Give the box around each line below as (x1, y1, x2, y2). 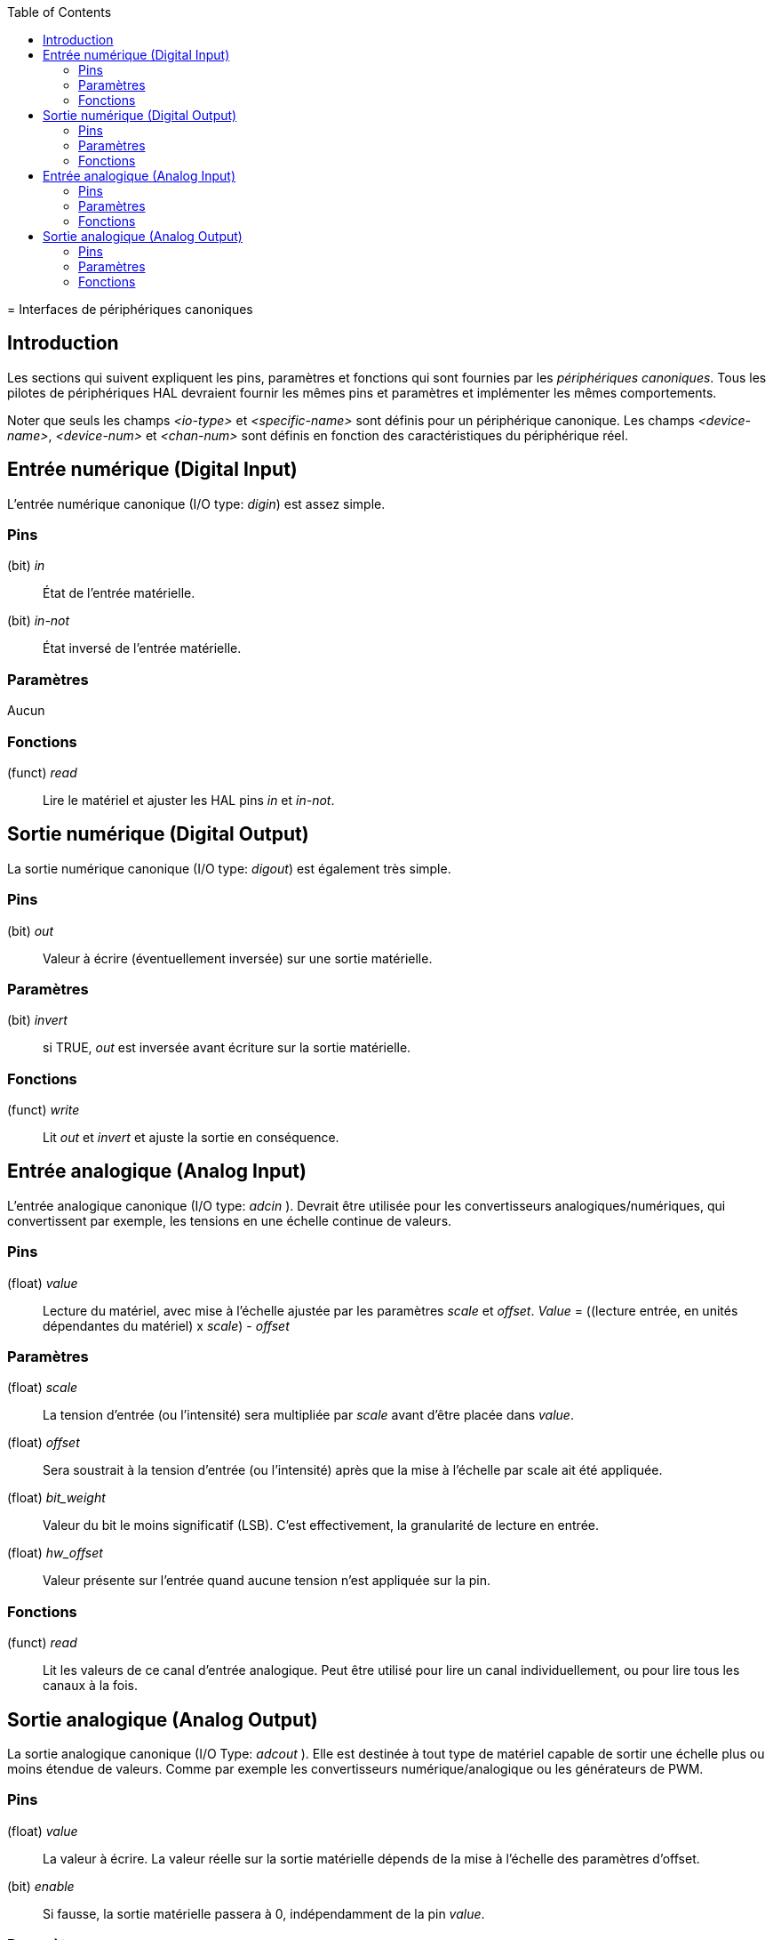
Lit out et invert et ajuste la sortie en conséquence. (43, 1130, 339, 1146)
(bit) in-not (7, 613, 70, 629)
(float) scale (7, 1380, 78, 1396)
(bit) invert (7, 1012, 68, 1028)
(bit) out (7, 922, 53, 938)
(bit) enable (7, 1878, 75, 1894)
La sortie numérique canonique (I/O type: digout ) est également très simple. (7, 860, 451, 876)
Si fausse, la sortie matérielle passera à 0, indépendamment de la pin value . (43, 1905, 485, 1921)
